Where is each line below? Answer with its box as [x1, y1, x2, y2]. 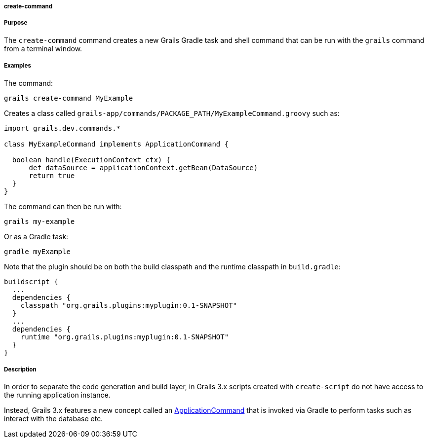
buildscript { [4, 277, 58, 286]
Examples [4, 62, 31, 70]
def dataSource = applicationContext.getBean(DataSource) [29, 163, 258, 172]
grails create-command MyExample [4, 94, 133, 102]
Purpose [4, 19, 28, 27]
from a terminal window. [4, 44, 82, 53]
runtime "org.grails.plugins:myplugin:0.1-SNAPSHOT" [20, 332, 229, 341]
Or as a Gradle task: [4, 232, 69, 241]
